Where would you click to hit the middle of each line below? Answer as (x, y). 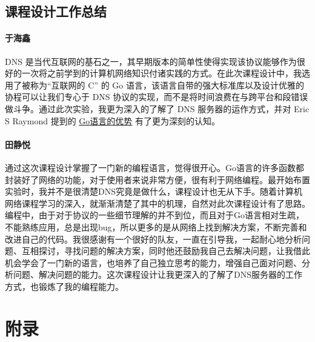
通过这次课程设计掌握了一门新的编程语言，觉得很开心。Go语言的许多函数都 (154, 167)
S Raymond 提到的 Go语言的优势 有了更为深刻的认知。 (112, 120)
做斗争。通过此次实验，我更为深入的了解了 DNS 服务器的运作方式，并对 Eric (157, 108)
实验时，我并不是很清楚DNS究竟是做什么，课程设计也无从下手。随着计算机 (154, 191)
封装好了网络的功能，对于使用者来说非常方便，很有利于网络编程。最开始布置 (157, 179)
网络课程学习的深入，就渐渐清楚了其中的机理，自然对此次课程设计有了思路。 (157, 203)
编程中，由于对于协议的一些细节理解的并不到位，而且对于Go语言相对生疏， (154, 215)
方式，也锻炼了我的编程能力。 (64, 286)
